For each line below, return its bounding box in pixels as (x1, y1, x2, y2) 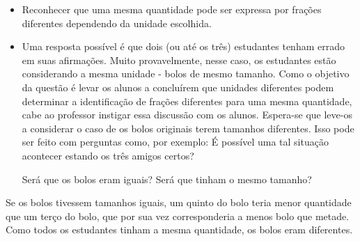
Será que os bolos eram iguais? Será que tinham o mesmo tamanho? (22, 171, 312, 186)
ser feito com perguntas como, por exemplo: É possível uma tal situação (22, 134, 329, 149)
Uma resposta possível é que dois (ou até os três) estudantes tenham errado (22, 39, 345, 54)
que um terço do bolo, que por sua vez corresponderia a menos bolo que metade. (6, 208, 350, 223)
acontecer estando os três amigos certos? (22, 148, 194, 162)
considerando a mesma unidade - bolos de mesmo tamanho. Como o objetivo (22, 66, 350, 81)
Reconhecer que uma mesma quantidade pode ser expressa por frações (22, 2, 322, 16)
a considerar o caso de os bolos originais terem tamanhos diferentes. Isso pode (22, 120, 354, 135)
